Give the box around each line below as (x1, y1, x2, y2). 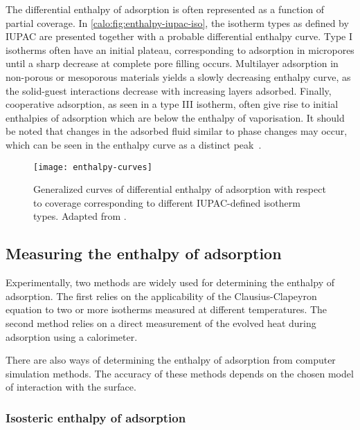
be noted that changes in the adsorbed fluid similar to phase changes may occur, (6, 124, 348, 138)
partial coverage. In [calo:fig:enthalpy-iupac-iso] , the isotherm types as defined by (6, 15, 349, 30)
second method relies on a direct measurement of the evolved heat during (6, 315, 316, 330)
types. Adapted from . (33, 209, 127, 223)
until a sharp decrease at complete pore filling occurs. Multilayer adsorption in (6, 56, 339, 71)
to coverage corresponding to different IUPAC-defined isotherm (33, 195, 300, 209)
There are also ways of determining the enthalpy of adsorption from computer (6, 353, 336, 367)
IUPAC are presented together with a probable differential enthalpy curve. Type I (6, 29, 353, 44)
